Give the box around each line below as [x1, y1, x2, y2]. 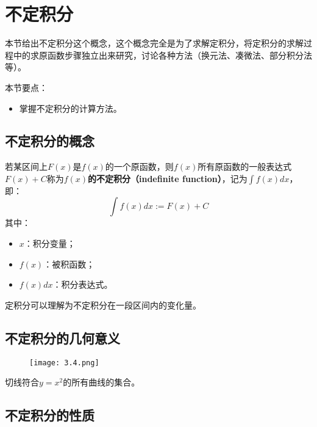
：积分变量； [24, 237, 76, 250]
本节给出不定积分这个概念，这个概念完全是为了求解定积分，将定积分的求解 [5, 37, 304, 49]
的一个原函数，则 [105, 160, 174, 173]
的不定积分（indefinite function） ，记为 [88, 172, 248, 184]
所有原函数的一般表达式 [198, 160, 292, 173]
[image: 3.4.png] [29, 358, 99, 367]
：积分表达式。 [52, 278, 113, 291]
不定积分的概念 [5, 131, 94, 150]
